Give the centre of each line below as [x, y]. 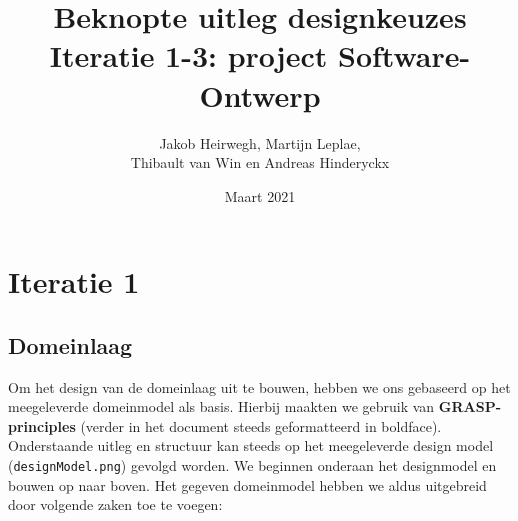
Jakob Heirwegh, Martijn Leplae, [260, 142]
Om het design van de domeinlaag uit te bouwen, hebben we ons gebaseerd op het [259, 386]
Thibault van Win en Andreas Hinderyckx [260, 162]
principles [42, 425]
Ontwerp [260, 94]
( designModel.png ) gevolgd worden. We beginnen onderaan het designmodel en [252, 465]
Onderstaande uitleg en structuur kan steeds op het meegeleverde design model [251, 445]
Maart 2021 [260, 195]
